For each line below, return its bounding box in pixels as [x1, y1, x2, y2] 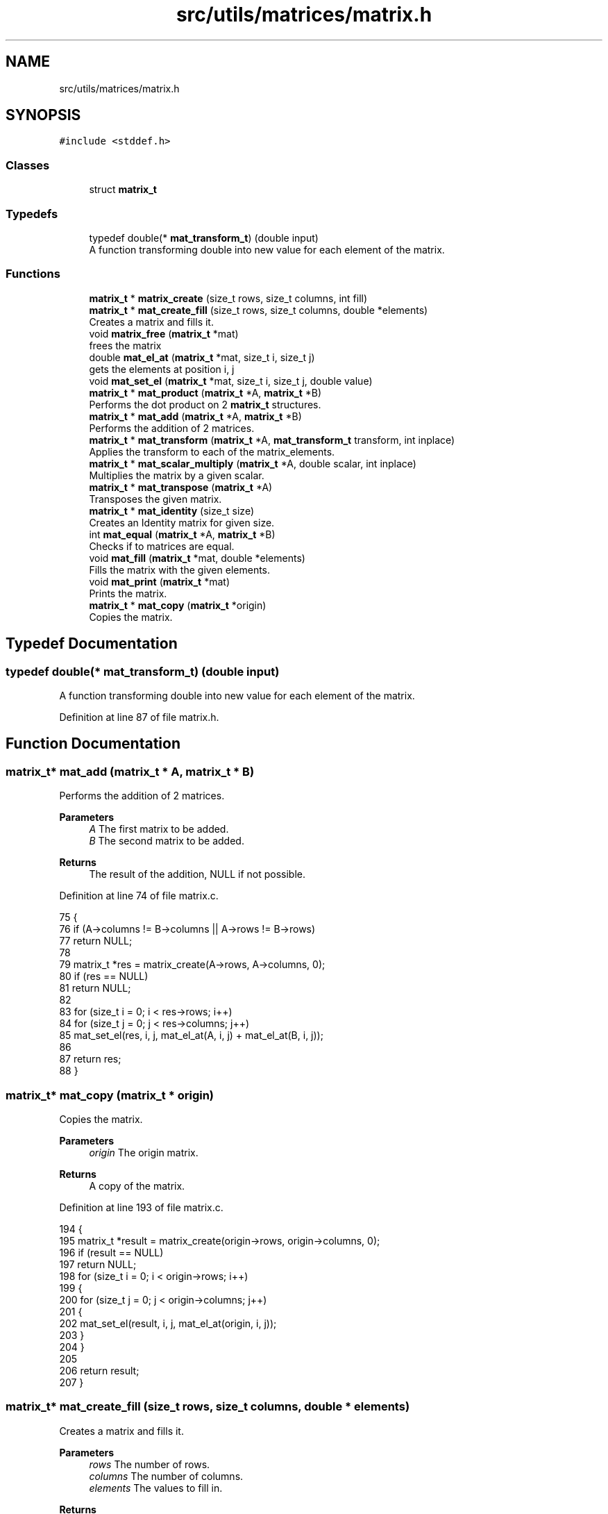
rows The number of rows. [89, 1458, 210, 1470]
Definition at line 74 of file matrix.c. [59, 890, 219, 902]
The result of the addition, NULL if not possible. [89, 868, 305, 881]
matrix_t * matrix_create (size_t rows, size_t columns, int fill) [89, 292, 368, 304]
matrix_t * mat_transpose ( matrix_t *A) [89, 481, 273, 493]
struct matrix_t [89, 183, 157, 196]
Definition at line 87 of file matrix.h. [59, 710, 219, 723]
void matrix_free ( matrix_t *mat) [89, 327, 239, 340]
